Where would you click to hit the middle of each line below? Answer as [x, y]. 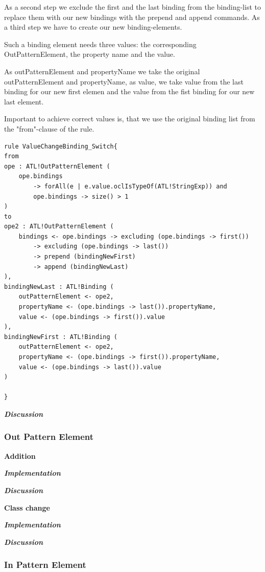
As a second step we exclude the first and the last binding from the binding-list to [132, 7]
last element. [24, 101]
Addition [20, 456]
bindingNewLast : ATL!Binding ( [59, 287]
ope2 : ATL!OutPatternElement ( [59, 227]
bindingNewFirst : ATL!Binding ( [61, 337]
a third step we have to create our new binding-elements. [93, 27]
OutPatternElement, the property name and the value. [90, 54]
